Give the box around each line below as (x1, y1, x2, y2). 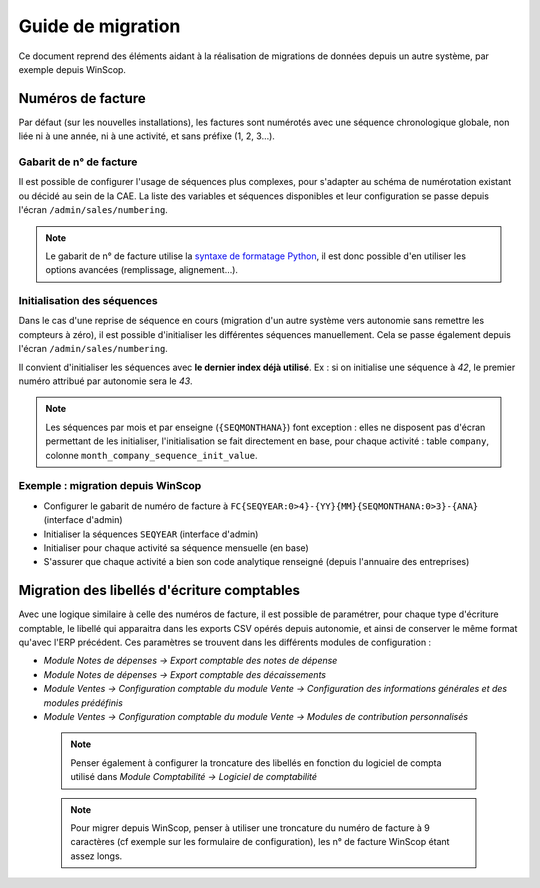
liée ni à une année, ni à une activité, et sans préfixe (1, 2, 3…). (18, 130, 275, 142)
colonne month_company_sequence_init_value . (45, 449, 259, 461)
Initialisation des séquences (18, 294, 159, 308)
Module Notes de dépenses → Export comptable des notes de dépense (43, 655, 338, 667)
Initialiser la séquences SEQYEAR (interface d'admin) (43, 528, 259, 540)
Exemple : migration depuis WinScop (18, 479, 202, 493)
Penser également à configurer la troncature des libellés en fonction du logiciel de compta (70, 756, 442, 769)
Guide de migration (18, 15, 181, 37)
